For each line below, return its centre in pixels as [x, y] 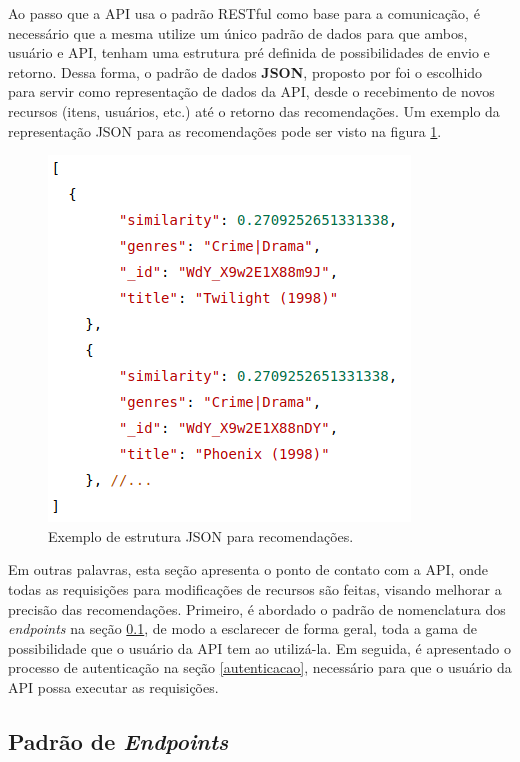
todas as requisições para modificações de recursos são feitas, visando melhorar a [255, 588]
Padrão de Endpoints [118, 740]
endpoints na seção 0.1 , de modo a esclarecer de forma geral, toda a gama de [242, 628]
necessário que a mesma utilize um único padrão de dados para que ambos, [238, 32]
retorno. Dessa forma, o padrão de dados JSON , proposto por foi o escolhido [245, 71]
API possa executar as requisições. [113, 686]
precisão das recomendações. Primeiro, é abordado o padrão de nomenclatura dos [257, 608]
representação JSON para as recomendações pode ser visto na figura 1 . [225, 130]
